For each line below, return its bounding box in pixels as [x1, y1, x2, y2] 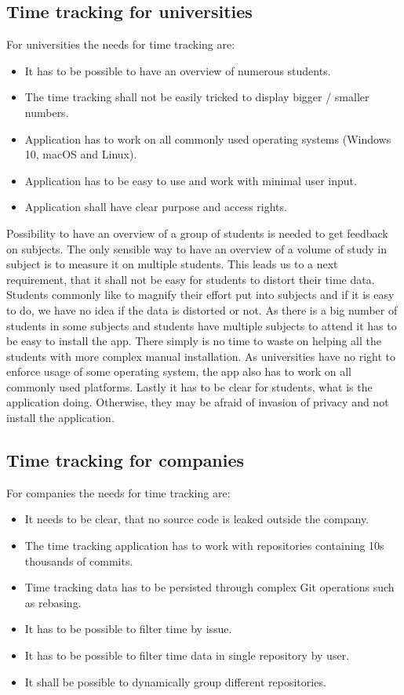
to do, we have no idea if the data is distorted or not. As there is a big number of [6, 301, 398, 318]
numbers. [24, 104, 69, 120]
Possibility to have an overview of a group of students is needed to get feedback [6, 224, 388, 241]
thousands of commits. [24, 552, 133, 569]
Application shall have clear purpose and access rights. [24, 198, 287, 215]
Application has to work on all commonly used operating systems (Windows [24, 130, 391, 147]
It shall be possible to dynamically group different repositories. [24, 673, 326, 690]
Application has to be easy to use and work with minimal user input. [24, 172, 357, 188]
